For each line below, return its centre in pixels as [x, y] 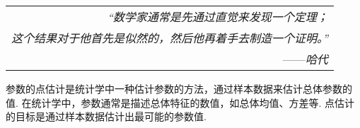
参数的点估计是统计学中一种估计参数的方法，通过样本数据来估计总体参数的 [179, 88]
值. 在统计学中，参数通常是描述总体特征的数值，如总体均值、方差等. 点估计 [180, 102]
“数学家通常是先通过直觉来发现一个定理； [218, 17]
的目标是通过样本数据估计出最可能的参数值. [106, 116]
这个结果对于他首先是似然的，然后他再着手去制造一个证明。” [170, 38]
